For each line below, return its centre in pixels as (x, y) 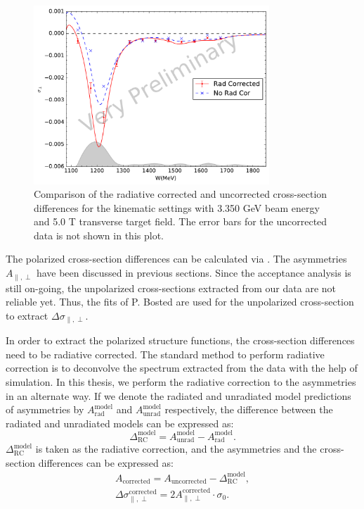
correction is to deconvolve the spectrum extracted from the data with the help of (182, 368)
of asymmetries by (45, 409)
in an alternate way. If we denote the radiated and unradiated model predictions (178, 395)
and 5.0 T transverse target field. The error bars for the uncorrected (181, 221)
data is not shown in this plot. (99, 235)
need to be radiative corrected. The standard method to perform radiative (165, 354)
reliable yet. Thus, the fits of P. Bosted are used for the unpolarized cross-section (180, 302)
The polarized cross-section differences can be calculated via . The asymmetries (176, 259)
